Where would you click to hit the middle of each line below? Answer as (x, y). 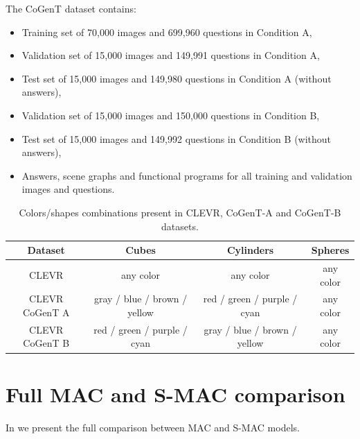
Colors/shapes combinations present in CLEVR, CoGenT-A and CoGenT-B (180, 212)
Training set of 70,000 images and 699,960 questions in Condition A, (167, 32)
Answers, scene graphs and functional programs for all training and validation (187, 175)
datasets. (180, 226)
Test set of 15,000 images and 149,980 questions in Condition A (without (177, 78)
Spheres (330, 250)
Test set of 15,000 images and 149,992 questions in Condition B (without (177, 138)
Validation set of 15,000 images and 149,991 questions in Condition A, (171, 55)
